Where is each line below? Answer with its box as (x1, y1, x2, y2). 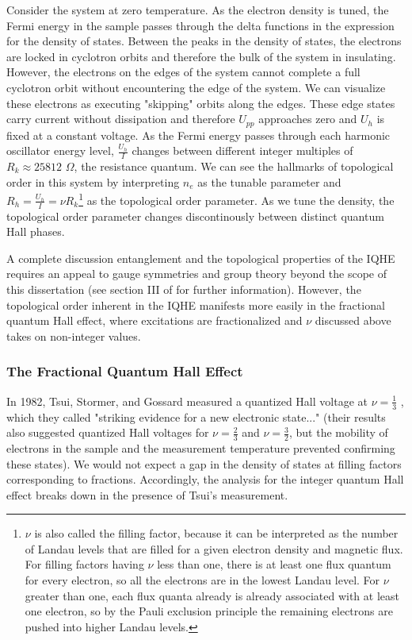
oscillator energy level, (6, 142, 114, 159)
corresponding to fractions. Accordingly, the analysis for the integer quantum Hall (6, 471, 404, 488)
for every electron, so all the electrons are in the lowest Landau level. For (25, 572, 380, 588)
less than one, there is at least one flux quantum (157, 556, 391, 573)
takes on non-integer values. (6, 327, 141, 344)
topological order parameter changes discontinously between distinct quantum (6, 207, 384, 224)
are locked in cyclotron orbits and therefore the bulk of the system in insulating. (6, 48, 396, 64)
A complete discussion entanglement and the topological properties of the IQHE (6, 249, 395, 266)
